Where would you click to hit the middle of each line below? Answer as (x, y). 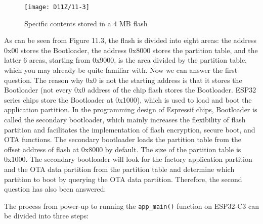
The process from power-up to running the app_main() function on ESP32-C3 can (131, 206)
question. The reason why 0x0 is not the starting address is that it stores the (123, 80)
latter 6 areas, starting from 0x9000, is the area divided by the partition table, (125, 60)
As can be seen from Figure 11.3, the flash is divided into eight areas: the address (130, 40)
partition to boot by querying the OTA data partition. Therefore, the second (123, 179)
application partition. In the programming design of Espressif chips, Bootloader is (131, 109)
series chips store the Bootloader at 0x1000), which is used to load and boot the (128, 99)
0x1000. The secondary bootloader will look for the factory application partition (128, 159)
